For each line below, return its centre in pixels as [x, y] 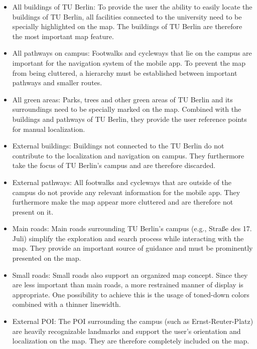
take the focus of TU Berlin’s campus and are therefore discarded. [114, 165]
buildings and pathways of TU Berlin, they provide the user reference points [130, 119]
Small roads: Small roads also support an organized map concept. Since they [130, 275]
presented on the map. [47, 258]
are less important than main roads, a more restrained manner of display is [128, 285]
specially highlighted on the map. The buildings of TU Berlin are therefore [127, 26]
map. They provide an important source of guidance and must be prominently [133, 248]
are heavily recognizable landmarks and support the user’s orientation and [126, 331]
